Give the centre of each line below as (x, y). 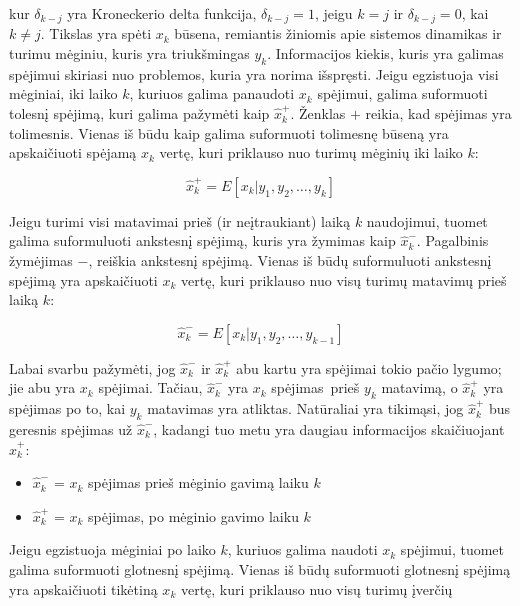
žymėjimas (41, 260)
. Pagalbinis (452, 240)
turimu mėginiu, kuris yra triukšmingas (129, 53)
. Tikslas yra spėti (96, 33)
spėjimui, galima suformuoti (402, 93)
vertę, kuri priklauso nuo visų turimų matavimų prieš (344, 279)
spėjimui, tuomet (452, 549)
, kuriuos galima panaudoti (212, 93)
